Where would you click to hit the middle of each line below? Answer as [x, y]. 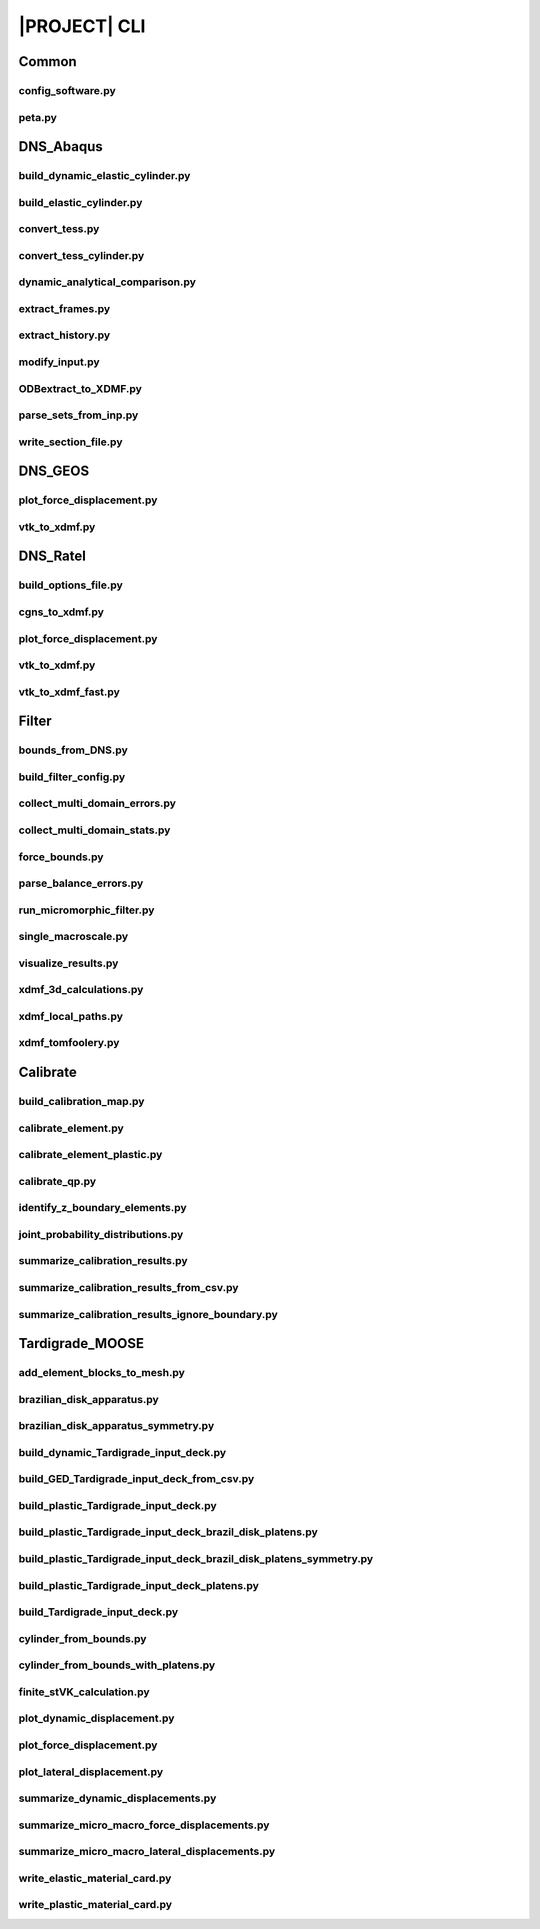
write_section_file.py [70, 442]
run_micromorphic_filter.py [86, 910]
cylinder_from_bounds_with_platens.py [117, 1665]
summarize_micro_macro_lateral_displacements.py [147, 1852]
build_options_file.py [71, 585]
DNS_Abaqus [61, 146]
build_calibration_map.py [81, 1102]
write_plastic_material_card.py [95, 1905]
